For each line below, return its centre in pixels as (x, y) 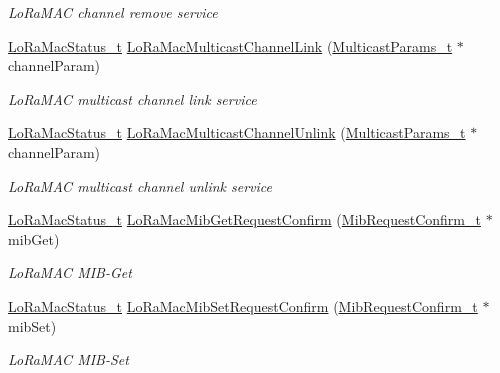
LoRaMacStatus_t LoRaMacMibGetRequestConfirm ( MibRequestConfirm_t (244, 219)
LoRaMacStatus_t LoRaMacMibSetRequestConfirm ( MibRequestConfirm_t (243, 305)
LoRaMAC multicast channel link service (132, 98)
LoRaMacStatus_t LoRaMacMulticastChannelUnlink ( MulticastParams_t (237, 132)
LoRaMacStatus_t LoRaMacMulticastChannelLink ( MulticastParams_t (230, 45)
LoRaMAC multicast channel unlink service (140, 185)
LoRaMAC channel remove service (113, 12)
